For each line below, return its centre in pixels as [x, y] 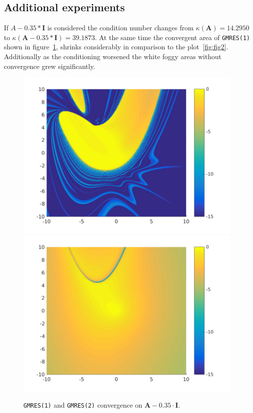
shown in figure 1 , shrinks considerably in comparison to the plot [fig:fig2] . [116, 47]
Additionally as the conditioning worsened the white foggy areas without [113, 56]
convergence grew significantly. [50, 66]
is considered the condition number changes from [120, 28]
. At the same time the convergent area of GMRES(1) [172, 37]
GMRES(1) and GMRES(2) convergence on [83, 405]
